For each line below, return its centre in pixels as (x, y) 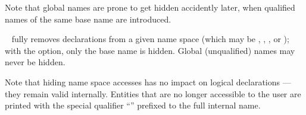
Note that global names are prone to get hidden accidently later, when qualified (150, 7)
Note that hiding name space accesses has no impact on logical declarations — (148, 82)
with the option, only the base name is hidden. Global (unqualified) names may (150, 50)
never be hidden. (35, 62)
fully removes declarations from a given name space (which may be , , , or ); (150, 39)
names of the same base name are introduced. (88, 19)
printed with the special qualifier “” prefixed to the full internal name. (133, 105)
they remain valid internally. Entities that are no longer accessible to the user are (153, 93)
